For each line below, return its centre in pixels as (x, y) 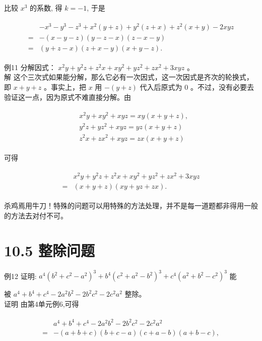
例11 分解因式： (30, 67)
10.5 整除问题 (49, 250)
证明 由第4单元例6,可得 (42, 303)
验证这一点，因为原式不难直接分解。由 (68, 97)
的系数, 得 (46, 8)
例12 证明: (20, 276)
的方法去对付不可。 (36, 215)
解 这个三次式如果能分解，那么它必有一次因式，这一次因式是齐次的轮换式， (129, 77)
